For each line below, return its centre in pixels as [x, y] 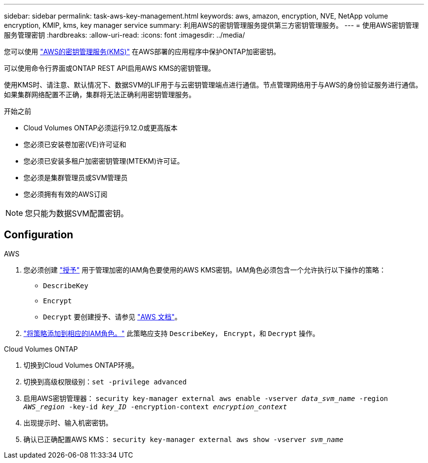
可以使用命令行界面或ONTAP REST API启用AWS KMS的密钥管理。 [109, 68]
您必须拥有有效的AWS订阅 [65, 194]
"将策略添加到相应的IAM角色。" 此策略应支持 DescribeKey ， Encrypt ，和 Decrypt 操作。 [171, 333]
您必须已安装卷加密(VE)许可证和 [75, 144]
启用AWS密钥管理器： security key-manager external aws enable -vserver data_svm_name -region [206, 398]
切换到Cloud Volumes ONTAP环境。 [81, 365]
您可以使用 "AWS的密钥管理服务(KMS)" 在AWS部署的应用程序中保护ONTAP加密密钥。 [142, 52]
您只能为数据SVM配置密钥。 [77, 213]
